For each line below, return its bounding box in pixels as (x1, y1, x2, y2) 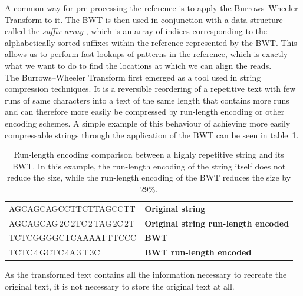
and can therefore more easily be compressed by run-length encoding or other (5, 105, 285, 118)
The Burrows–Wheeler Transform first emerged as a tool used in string (5, 71, 261, 83)
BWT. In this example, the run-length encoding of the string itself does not (12, 159, 286, 172)
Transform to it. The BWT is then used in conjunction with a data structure (5, 13, 283, 25)
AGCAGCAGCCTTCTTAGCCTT (9, 202, 136, 214)
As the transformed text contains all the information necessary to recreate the (5, 268, 287, 281)
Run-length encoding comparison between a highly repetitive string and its (14, 148, 284, 161)
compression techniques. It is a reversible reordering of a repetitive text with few (5, 82, 296, 95)
